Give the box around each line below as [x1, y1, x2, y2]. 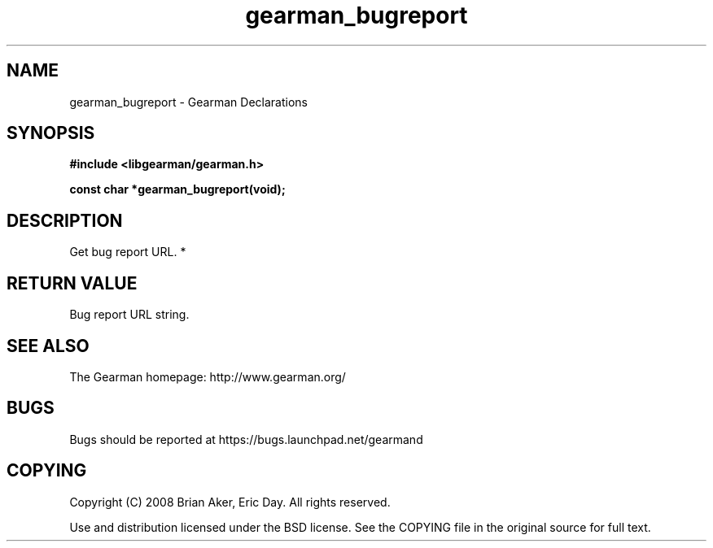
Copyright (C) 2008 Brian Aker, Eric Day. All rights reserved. [69, 494, 391, 509]
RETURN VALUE [7, 272, 138, 294]
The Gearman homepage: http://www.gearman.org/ [69, 369, 346, 384]
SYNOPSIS [7, 123, 95, 144]
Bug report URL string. [69, 307, 190, 322]
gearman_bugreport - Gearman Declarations [69, 94, 308, 109]
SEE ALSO [7, 335, 90, 356]
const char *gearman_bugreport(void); [69, 182, 286, 197]
